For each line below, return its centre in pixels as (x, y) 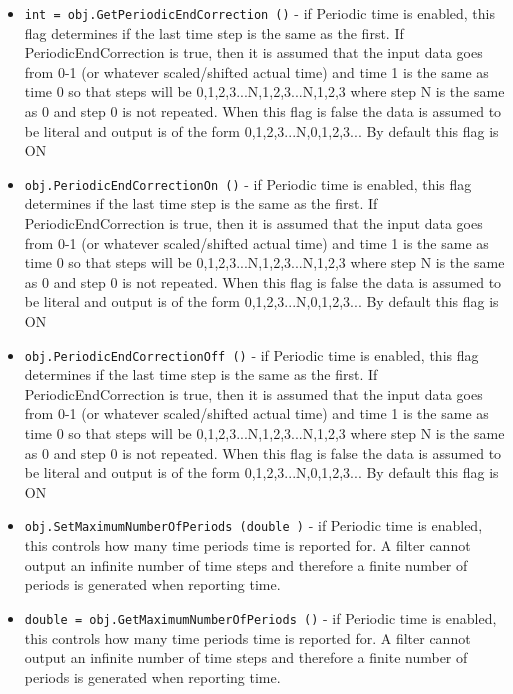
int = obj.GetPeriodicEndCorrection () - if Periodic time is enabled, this (259, 13)
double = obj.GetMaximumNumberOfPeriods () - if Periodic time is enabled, (260, 617)
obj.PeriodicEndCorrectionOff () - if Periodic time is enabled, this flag (251, 354)
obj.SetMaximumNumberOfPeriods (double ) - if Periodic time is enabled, (253, 525)
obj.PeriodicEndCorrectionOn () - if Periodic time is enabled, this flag (248, 183)
